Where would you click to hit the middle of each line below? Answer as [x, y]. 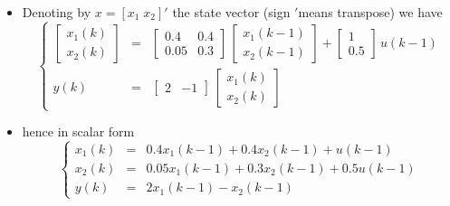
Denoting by [57, 12]
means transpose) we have [370, 12]
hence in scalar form [78, 131]
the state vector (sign [231, 12]
